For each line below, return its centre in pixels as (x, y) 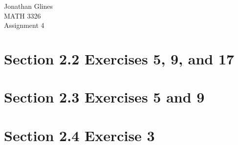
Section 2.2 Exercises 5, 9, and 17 (119, 58)
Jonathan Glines (28, 6)
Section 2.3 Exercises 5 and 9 (104, 97)
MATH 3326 (22, 15)
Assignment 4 (24, 25)
